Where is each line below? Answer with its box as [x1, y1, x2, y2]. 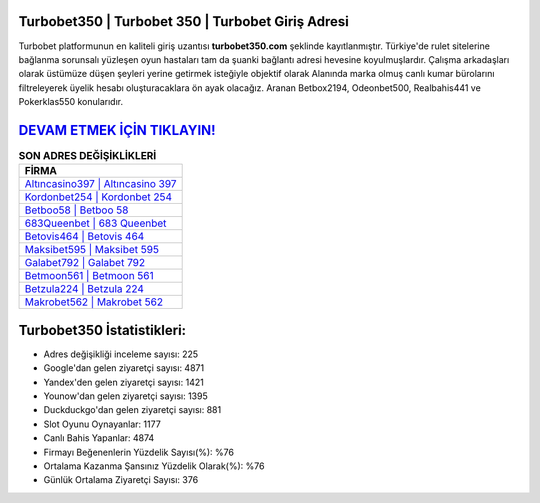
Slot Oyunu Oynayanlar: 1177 [43, 418, 162, 430]
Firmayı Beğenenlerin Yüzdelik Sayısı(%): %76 [43, 446, 235, 458]
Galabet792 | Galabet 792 [24, 256, 145, 270]
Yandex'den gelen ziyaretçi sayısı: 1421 [43, 376, 204, 388]
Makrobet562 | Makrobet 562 [24, 295, 164, 309]
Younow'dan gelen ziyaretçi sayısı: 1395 [43, 390, 209, 402]
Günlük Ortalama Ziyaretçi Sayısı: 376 [43, 474, 199, 486]
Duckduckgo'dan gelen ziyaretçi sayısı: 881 [43, 404, 222, 416]
